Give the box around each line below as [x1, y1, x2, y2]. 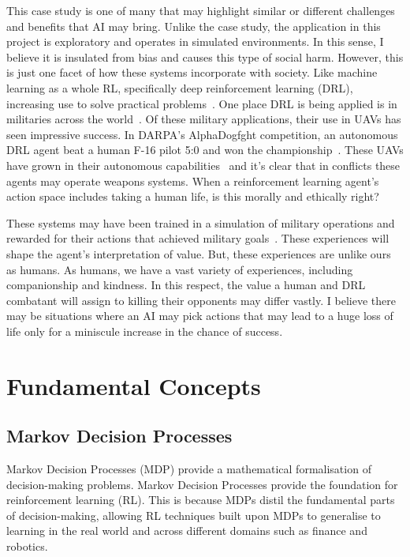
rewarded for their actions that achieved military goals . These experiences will [6, 230, 389, 247]
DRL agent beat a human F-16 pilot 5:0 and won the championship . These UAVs [6, 141, 404, 158]
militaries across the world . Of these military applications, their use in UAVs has [6, 111, 401, 127]
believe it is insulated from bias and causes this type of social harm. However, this [6, 48, 404, 65]
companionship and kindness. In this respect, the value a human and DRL [6, 277, 366, 293]
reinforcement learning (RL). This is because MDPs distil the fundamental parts [6, 491, 395, 508]
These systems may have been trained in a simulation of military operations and [6, 214, 395, 231]
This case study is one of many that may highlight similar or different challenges [6, 2, 395, 18]
